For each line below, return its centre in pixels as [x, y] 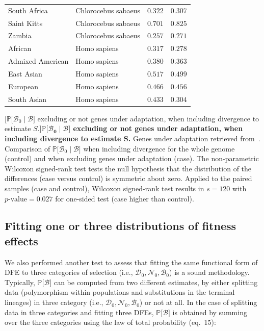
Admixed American [38, 61]
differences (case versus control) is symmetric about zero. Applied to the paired [128, 178]
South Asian [28, 99]
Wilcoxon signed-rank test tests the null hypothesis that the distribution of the [128, 168]
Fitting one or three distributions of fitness [121, 226]
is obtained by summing [210, 312]
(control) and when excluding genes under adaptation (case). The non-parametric [132, 158]
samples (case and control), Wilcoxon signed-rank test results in [104, 188]
